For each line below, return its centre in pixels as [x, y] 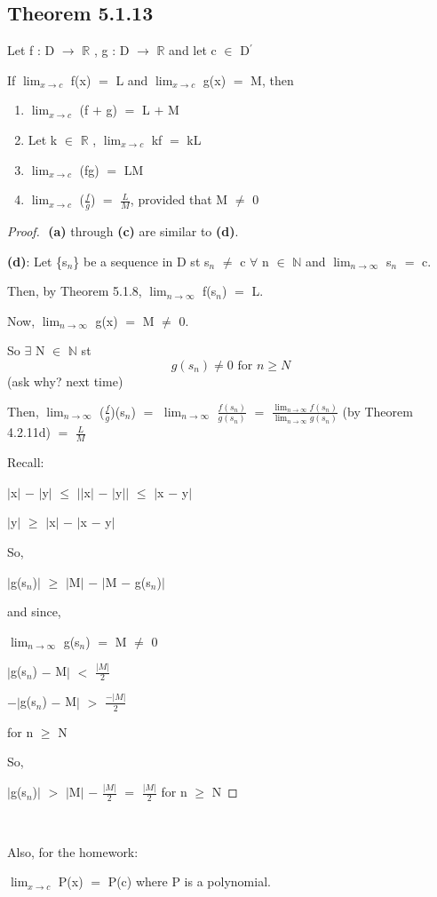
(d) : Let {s [37, 261]
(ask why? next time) [65, 381]
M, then [272, 79]
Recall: [26, 462]
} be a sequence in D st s [141, 261]
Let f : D [31, 50]
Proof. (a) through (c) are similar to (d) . [123, 231]
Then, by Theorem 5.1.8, [75, 291]
